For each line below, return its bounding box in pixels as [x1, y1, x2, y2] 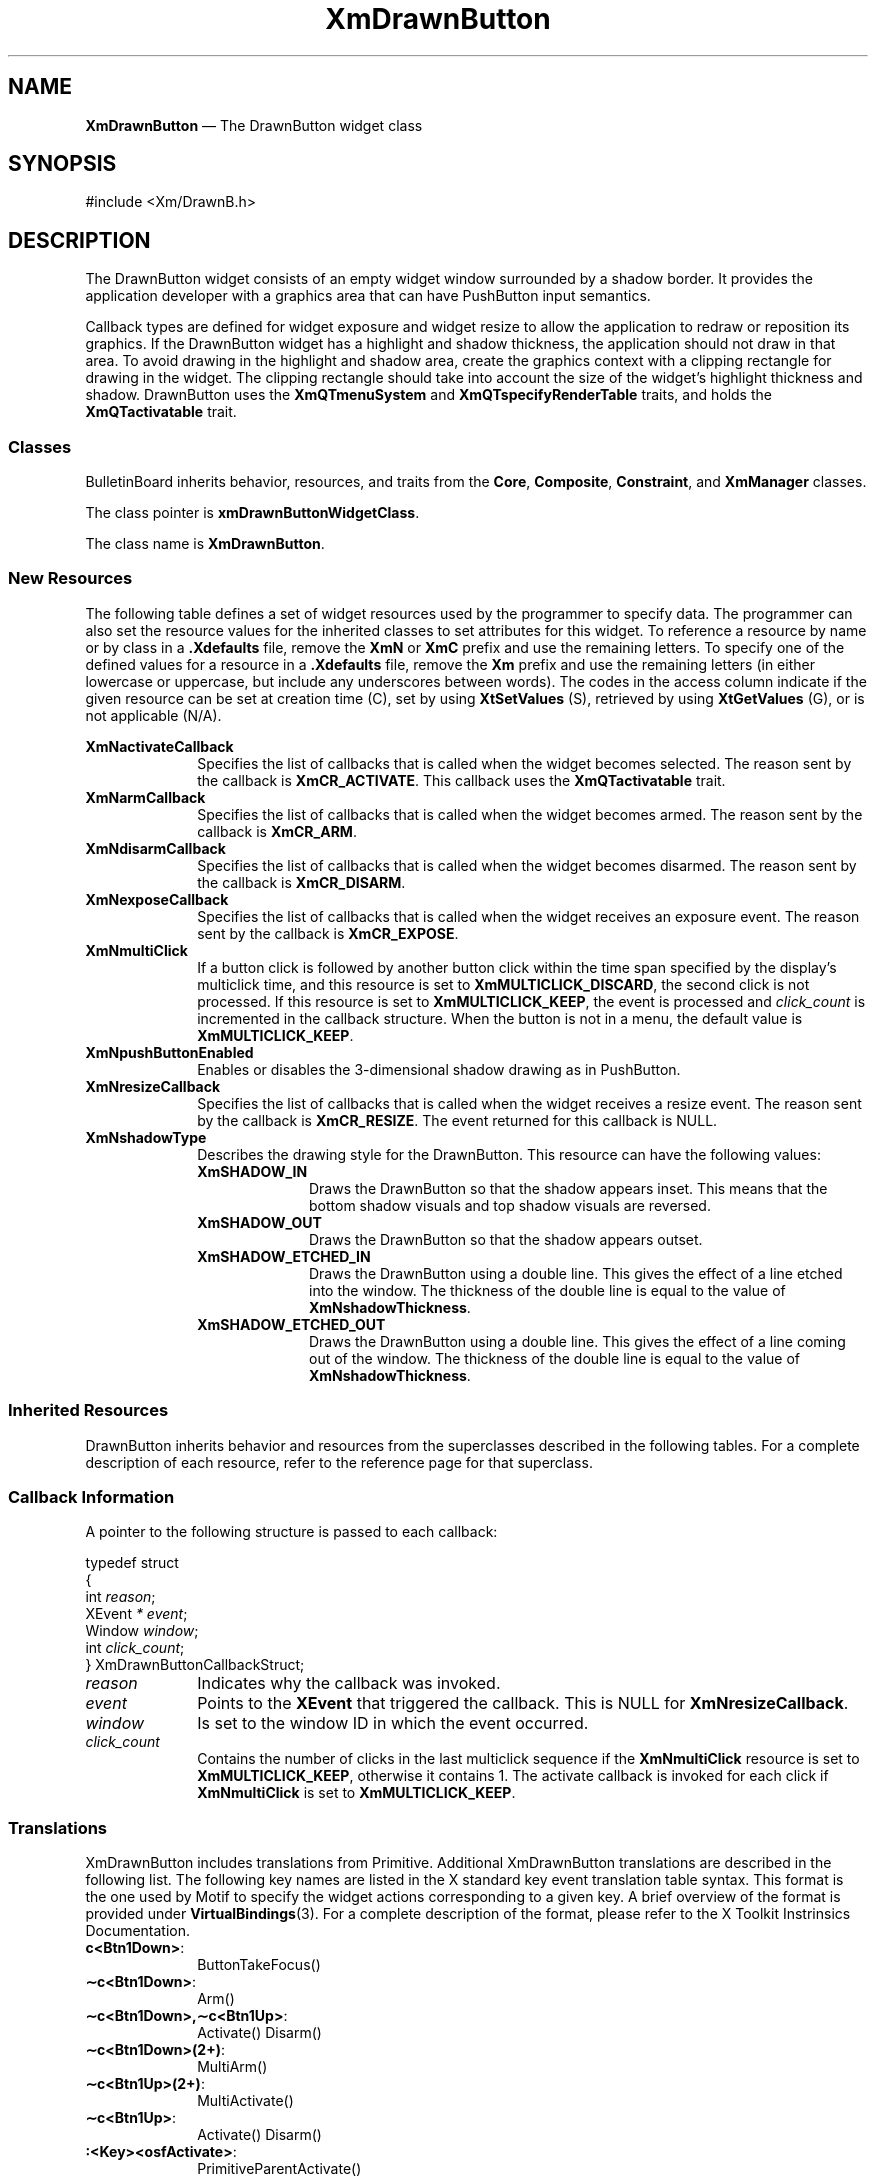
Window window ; [85, 1622, 199, 1640]
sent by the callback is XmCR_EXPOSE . [197, 924, 459, 942]
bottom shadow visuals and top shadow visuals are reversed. [309, 1196, 711, 1214]
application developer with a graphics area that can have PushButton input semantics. [85, 287, 651, 305]
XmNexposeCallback [85, 890, 229, 908]
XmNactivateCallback [85, 737, 234, 755]
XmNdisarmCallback [85, 839, 226, 857]
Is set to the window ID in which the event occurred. [197, 1713, 589, 1734]
